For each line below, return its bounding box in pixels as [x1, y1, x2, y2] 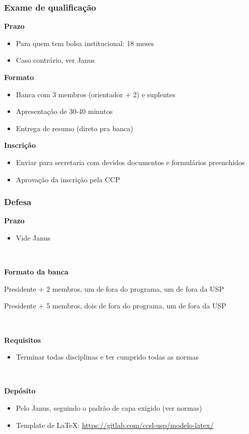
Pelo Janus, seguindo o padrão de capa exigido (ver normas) [16, 402, 203, 413]
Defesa [4, 195, 31, 208]
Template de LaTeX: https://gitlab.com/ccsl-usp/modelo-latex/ [16, 419, 214, 430]
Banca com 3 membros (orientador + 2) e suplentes [16, 89, 176, 99]
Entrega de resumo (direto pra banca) [16, 123, 133, 133]
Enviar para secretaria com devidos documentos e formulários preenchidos [16, 156, 245, 167]
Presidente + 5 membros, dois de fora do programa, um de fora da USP [4, 300, 226, 311]
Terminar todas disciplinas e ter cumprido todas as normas [16, 351, 198, 362]
